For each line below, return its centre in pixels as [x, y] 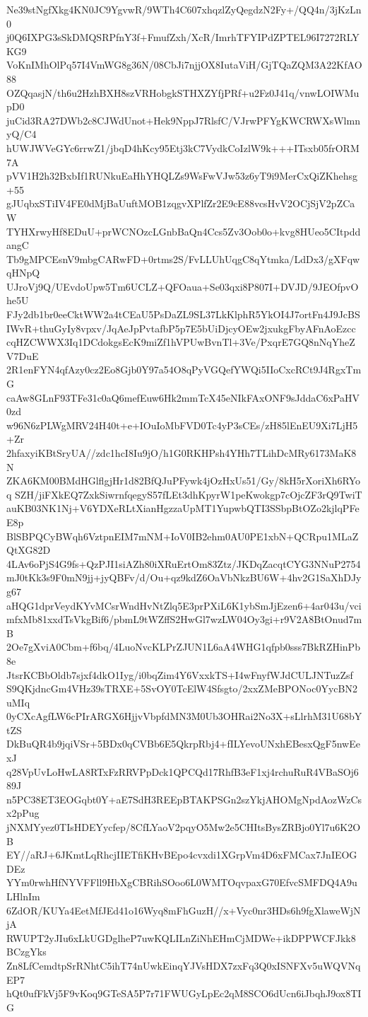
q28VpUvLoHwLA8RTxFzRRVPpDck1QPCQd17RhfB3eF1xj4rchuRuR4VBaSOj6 [183, 771]
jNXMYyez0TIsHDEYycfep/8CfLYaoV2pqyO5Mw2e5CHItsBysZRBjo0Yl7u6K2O [184, 827]
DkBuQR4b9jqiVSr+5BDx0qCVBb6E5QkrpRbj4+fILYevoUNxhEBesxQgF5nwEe [183, 744]
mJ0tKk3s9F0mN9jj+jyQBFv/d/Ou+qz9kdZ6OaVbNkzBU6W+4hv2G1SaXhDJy [184, 577]
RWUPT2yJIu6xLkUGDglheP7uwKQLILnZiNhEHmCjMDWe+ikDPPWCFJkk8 [181, 937]
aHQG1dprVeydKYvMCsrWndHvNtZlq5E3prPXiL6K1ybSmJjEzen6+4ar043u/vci [184, 605]
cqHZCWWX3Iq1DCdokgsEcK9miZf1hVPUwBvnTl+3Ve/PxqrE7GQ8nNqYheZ [181, 342]
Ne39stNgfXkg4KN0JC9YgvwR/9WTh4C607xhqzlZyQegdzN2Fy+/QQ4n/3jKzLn [184, 9]
